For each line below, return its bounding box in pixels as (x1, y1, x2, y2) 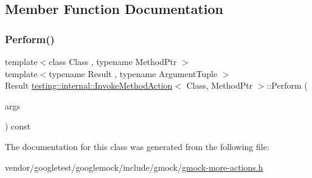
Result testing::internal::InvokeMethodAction (5, 79, 173, 92)
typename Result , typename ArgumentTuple (49, 67, 218, 80)
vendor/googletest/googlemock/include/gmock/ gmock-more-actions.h (5, 160, 263, 173)
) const (5, 120, 31, 132)
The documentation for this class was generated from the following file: (5, 140, 269, 152)
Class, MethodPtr (186, 79, 253, 92)
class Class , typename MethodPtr (49, 55, 177, 67)
